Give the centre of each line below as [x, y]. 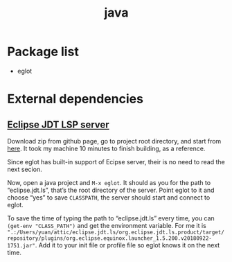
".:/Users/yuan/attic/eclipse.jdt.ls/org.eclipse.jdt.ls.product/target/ [116, 232]
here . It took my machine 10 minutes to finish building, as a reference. [106, 148]
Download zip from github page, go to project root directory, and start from [114, 141]
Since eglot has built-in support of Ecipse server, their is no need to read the [116, 161]
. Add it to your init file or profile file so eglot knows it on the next [127, 245]
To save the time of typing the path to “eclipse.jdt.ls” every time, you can [111, 218]
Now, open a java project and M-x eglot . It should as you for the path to [109, 182]
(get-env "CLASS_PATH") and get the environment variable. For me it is [107, 225]
